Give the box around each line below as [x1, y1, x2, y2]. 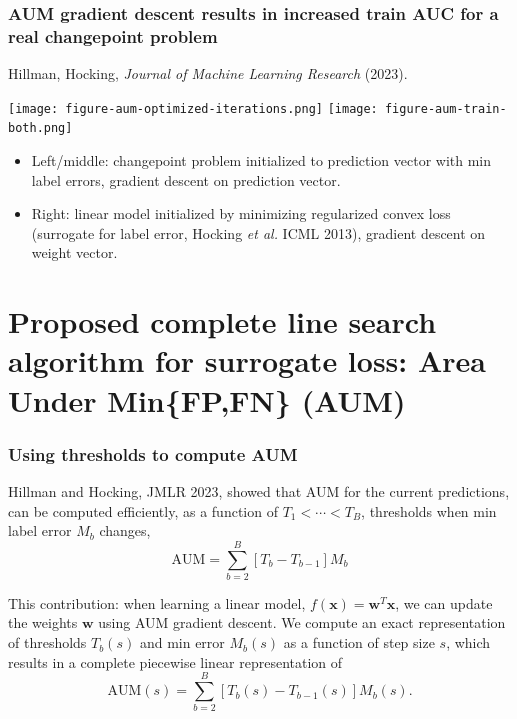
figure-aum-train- [384, 101, 507, 116]
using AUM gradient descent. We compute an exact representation [98, 612, 506, 633]
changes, [99, 520, 151, 541]
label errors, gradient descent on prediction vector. [31, 169, 341, 190]
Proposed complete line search [8, 301, 437, 342]
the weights [8, 612, 78, 633]
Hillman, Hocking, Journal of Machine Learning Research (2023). [8, 63, 408, 84]
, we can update [395, 592, 493, 613]
